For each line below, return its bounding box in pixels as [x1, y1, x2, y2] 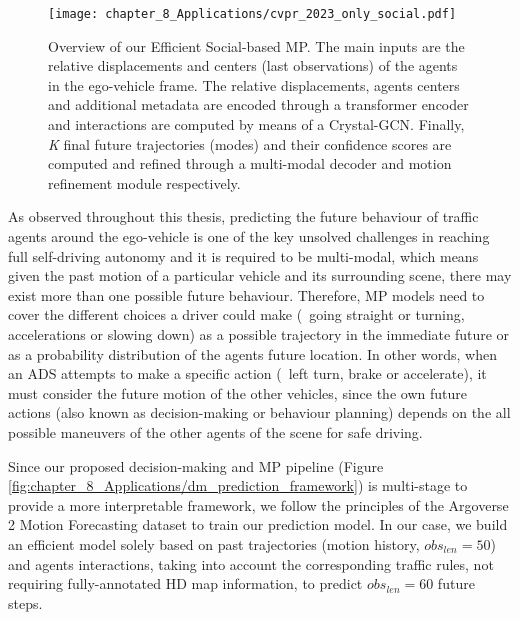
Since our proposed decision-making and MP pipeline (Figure [8, 455, 384, 476]
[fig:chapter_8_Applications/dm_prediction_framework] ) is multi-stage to [8, 475, 468, 496]
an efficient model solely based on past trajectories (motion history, [8, 533, 420, 554]
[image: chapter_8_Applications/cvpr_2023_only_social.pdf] [48, 7, 457, 21]
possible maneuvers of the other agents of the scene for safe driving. [8, 421, 423, 442]
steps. [8, 592, 43, 613]
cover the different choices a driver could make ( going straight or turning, [8, 304, 465, 325]
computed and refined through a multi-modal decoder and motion [48, 153, 452, 174]
